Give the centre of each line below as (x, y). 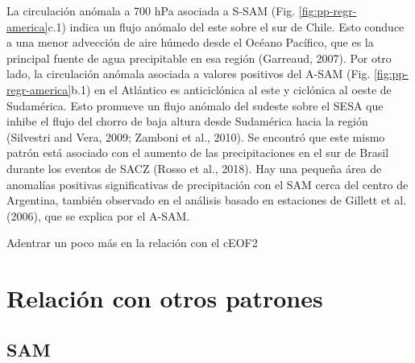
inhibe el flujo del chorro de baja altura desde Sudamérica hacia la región (187, 121)
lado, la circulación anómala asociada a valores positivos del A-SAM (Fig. (189, 74)
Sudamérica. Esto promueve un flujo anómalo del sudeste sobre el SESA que (195, 105)
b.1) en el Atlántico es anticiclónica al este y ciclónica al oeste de (231, 89)
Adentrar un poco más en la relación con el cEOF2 (132, 243)
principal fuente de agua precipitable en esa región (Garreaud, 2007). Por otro (199, 58)
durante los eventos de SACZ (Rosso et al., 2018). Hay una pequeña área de (194, 168)
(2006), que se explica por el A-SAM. (98, 215)
